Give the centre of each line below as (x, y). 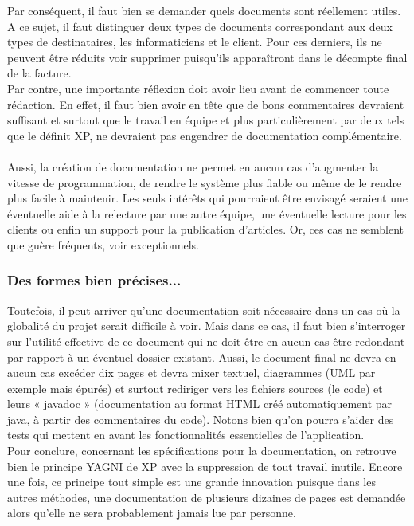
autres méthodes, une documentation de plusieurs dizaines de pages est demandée (207, 497)
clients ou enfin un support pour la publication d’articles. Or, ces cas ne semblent (206, 229)
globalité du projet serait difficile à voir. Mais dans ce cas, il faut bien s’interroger (207, 326)
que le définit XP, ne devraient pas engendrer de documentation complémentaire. (205, 135)
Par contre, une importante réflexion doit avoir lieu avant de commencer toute (198, 88)
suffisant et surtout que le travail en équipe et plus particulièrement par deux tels (206, 120)
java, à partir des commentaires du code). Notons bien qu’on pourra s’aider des (201, 419)
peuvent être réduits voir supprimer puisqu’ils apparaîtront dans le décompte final (207, 57)
